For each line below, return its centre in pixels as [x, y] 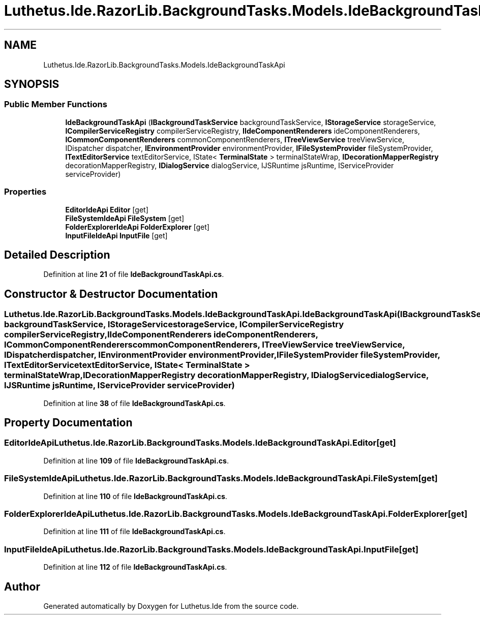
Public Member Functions [56, 104]
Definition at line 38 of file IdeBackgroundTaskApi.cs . [134, 403]
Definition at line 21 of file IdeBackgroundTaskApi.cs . [134, 274]
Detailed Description [57, 255]
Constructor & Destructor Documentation [111, 294]
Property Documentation [68, 423]
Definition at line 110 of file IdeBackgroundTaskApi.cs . [135, 496]
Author [22, 586]
